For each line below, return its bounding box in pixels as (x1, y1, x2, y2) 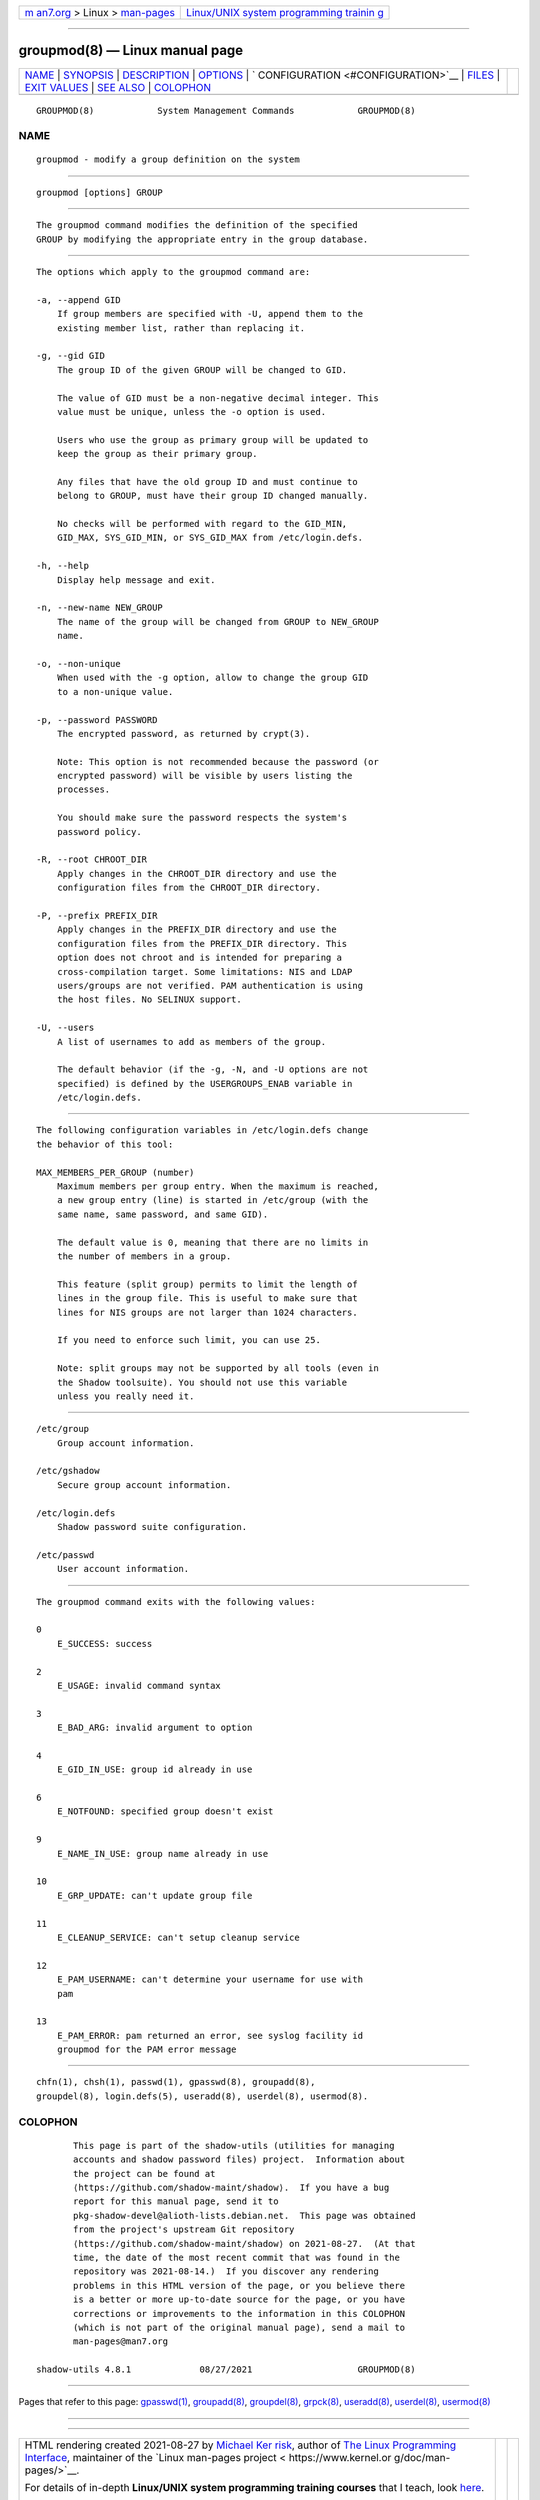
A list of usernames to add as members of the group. (56, 1036, 327, 1047)
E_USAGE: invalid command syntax (56, 1680, 222, 1691)
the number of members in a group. (56, 1250, 232, 1262)
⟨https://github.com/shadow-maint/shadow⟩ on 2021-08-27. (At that (73, 2238, 416, 2249)
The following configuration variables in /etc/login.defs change (36, 1125, 369, 1136)
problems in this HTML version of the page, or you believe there (73, 2280, 406, 2291)
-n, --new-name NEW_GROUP (36, 602, 164, 614)
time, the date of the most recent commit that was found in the (73, 2251, 400, 2263)
